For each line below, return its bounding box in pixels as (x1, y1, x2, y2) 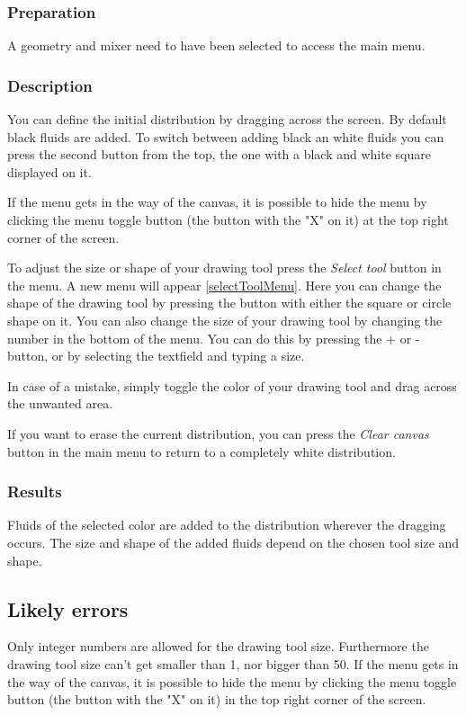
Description (7, 74, 93, 96)
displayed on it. (7, 162, 92, 181)
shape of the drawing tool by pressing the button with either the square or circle (7, 293, 452, 312)
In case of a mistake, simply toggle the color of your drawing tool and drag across (7, 376, 457, 395)
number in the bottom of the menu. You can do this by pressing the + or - (7, 328, 420, 347)
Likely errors (7, 594, 129, 622)
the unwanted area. (7, 394, 113, 413)
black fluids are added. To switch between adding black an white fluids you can (7, 127, 444, 146)
